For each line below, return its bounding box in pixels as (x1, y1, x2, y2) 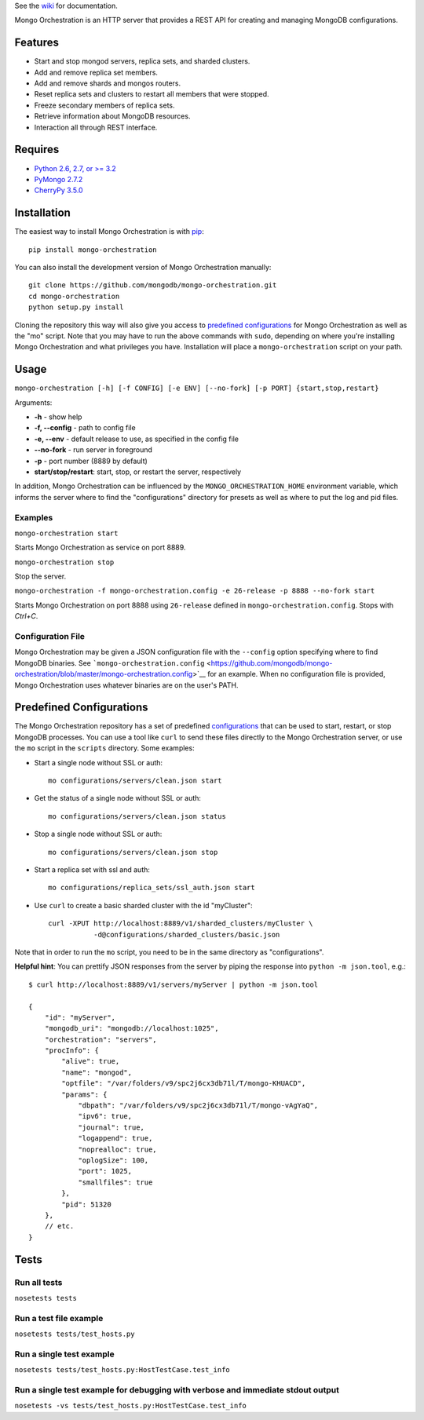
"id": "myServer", (44, 1013, 116, 1022)
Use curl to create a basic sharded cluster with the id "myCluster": (34, 900, 253, 910)
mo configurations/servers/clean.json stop (48, 848, 218, 856)
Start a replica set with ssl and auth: (34, 865, 151, 874)
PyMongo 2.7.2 (34, 174, 83, 184)
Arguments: (14, 397, 53, 407)
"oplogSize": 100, (78, 1155, 149, 1165)
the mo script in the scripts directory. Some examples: (14, 743, 196, 753)
